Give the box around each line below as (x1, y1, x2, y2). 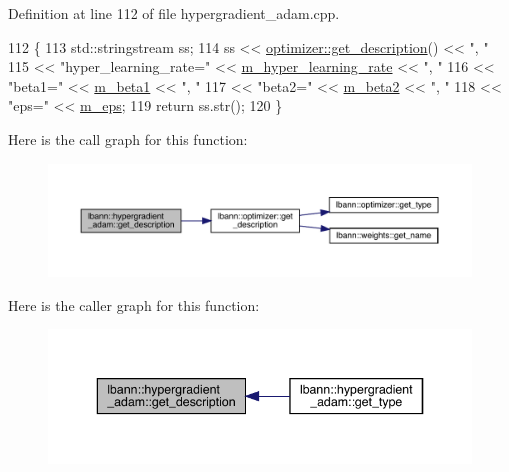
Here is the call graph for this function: (8, 128, 248, 149)
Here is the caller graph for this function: (8, 294, 260, 315)
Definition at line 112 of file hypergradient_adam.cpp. (8, 3, 340, 23)
